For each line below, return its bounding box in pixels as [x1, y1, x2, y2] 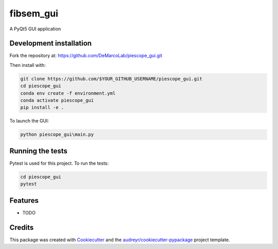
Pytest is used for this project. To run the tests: [9, 160, 109, 166]
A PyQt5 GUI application [9, 26, 61, 32]
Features [9, 196, 39, 205]
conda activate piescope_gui [20, 98, 94, 103]
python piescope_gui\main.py [20, 132, 94, 137]
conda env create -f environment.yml [20, 90, 116, 96]
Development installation [9, 39, 92, 48]
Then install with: [9, 62, 46, 68]
